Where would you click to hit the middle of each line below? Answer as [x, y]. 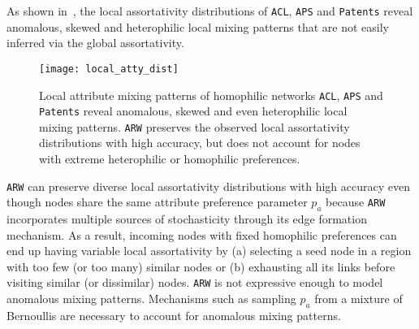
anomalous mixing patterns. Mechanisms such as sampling [151, 299]
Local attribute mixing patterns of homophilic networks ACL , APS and [211, 95]
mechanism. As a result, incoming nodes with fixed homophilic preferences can [202, 234]
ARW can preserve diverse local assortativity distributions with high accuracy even [209, 186]
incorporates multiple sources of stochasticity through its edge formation [187, 219]
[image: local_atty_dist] [109, 69]
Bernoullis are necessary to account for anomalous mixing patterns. [174, 315]
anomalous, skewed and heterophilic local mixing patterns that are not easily [198, 26]
